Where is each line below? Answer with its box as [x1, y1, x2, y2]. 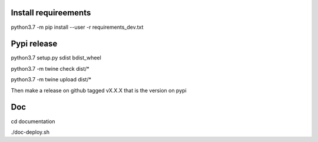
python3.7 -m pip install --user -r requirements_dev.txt [11, 24, 144, 31]
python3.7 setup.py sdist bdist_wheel [11, 54, 101, 61]
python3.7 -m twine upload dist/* [11, 76, 91, 83]
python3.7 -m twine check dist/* [11, 65, 90, 72]
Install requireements [11, 8, 91, 18]
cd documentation [11, 118, 55, 125]
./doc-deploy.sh [11, 128, 50, 136]
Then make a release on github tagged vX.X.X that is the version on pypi [11, 87, 187, 94]
